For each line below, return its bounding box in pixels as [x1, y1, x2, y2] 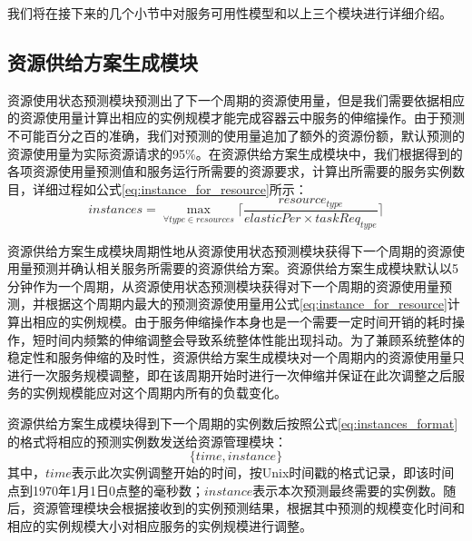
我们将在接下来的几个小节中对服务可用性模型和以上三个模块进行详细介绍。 [7, 4, 452, 22]
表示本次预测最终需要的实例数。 [252, 480, 444, 499]
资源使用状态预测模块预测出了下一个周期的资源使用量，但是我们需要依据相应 [7, 90, 465, 109]
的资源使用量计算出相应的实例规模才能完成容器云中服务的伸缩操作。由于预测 [7, 108, 465, 127]
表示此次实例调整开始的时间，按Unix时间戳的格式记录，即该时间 [71, 463, 455, 482]
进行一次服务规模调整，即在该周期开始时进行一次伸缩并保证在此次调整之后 [7, 365, 452, 384]
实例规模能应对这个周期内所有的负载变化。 [32, 383, 287, 402]
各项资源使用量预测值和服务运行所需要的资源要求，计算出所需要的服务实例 [7, 162, 452, 181]
